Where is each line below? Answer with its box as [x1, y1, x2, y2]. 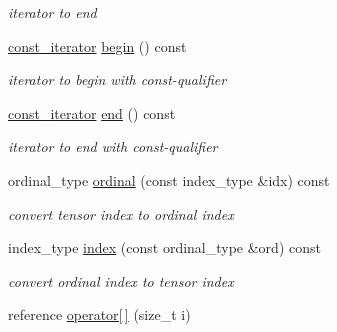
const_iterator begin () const [8, 35, 187, 56]
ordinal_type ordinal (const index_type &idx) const [8, 169, 330, 190]
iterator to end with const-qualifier [8, 136, 218, 157]
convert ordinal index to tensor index [8, 270, 234, 291]
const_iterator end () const [8, 102, 176, 123]
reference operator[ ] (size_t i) [8, 304, 191, 325]
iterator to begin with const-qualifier [8, 69, 227, 90]
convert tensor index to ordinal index [8, 203, 234, 224]
